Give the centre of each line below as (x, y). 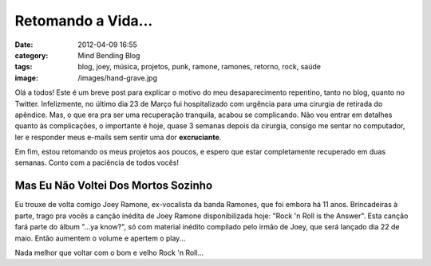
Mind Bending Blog (109, 55)
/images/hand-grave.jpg (118, 78)
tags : (24, 67)
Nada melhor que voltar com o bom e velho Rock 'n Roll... (109, 252)
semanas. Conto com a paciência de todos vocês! (97, 162)
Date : (24, 45)
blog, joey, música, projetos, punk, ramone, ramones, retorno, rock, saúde (199, 67)
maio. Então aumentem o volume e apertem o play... (100, 238)
